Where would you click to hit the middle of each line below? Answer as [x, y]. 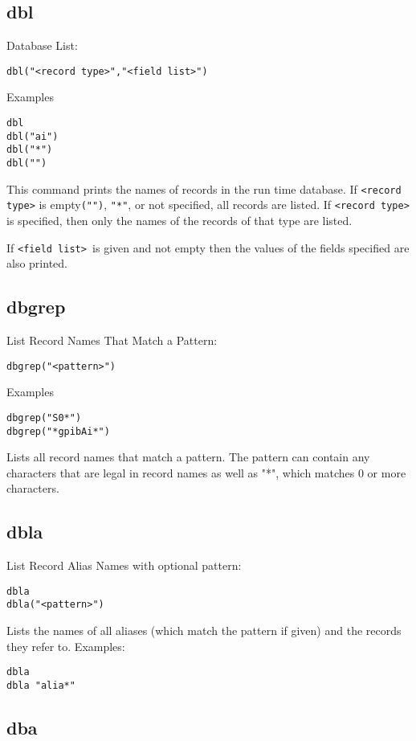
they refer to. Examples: [66, 646]
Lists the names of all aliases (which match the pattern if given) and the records [204, 630]
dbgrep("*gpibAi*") [58, 431]
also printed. [37, 263]
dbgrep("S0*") [44, 418]
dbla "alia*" [41, 685]
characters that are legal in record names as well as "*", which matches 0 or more [206, 472]
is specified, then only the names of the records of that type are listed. [179, 220]
